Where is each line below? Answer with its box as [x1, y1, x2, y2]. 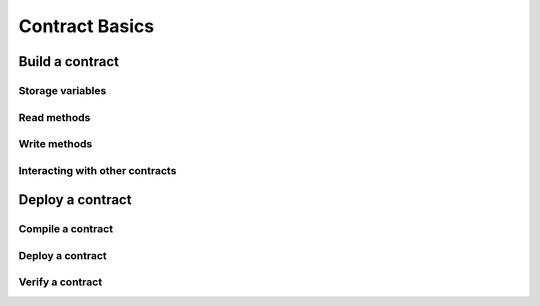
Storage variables [18, 83, 107, 97]
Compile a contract [18, 222, 114, 236]
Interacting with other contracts [18, 163, 177, 177]
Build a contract [18, 53, 120, 70]
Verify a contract [18, 275, 103, 289]
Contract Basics [18, 15, 155, 37]
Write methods [18, 137, 93, 151]
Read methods [18, 110, 91, 124]
